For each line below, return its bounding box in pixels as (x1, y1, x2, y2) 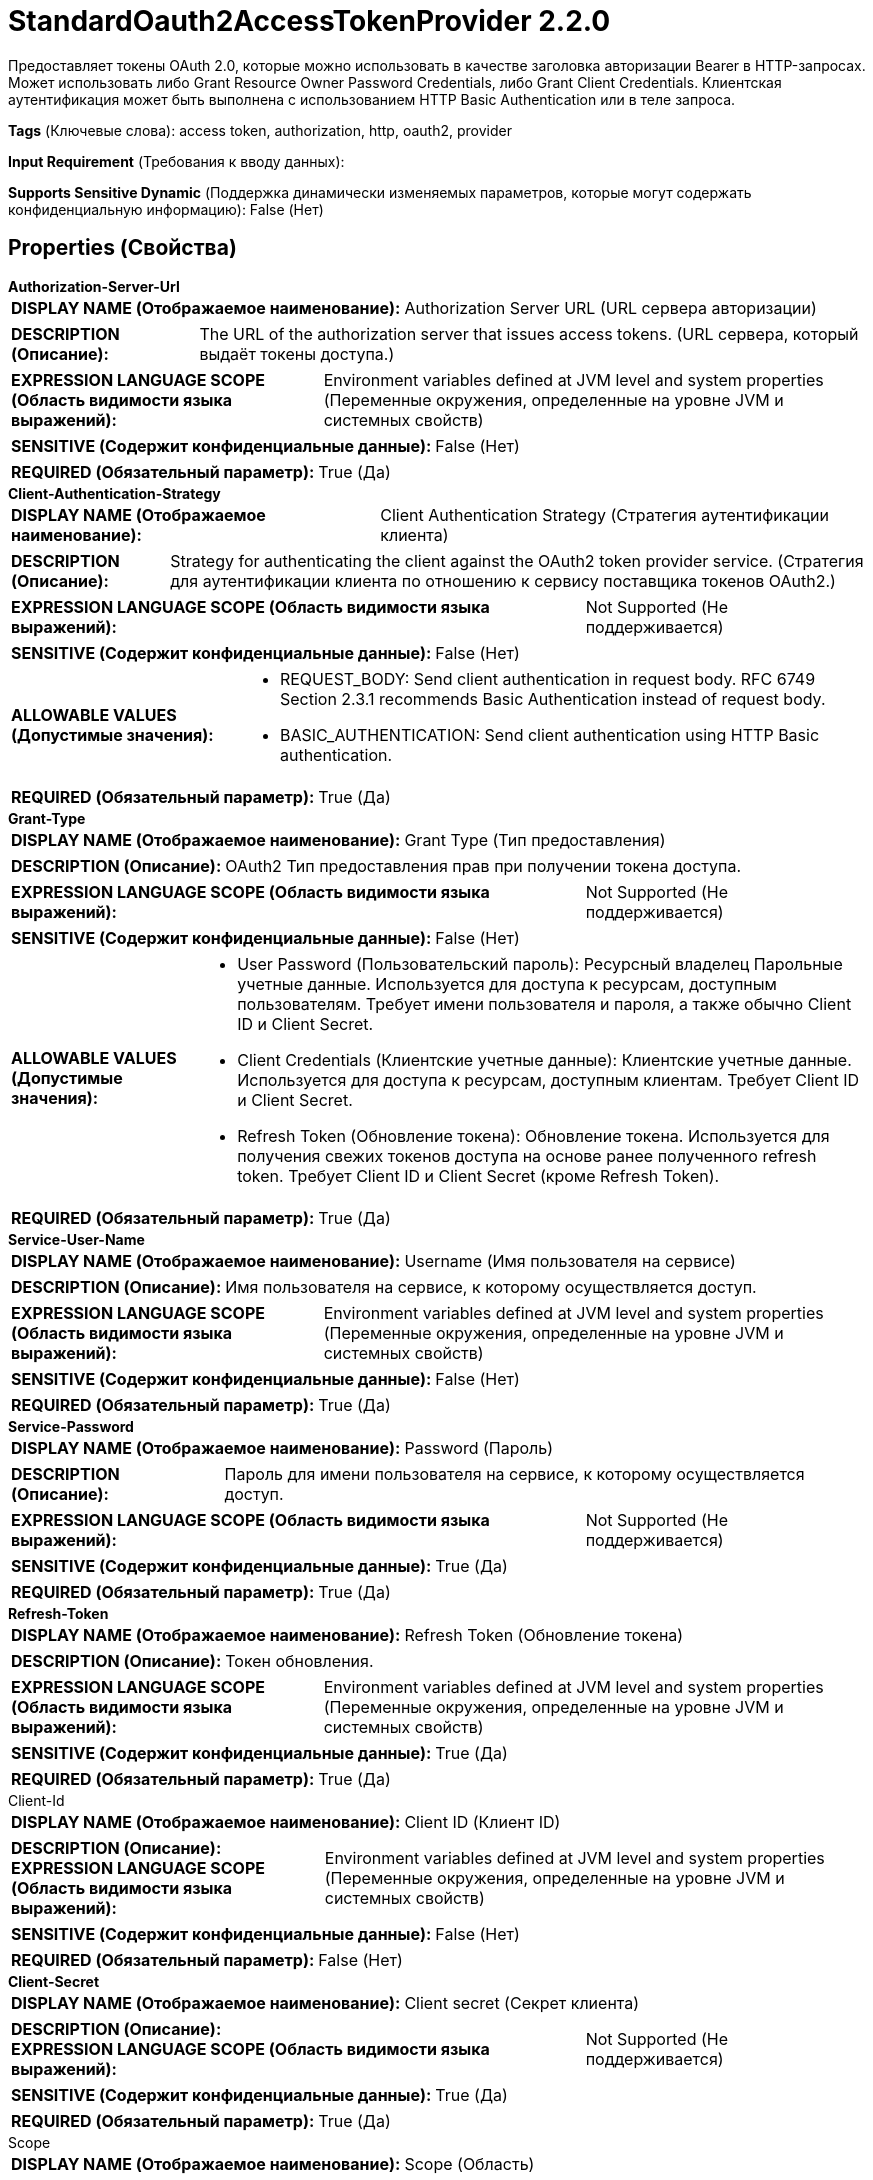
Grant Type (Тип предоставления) (404, 829, 666, 850)
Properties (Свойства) (8, 235, 237, 261)
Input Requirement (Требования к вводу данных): (8, 152, 345, 170)
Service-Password (8, 1417, 134, 1435)
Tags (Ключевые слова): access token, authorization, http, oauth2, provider (8, 121, 512, 139)
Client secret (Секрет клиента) (404, 1992, 640, 2013)
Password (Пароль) (404, 1437, 554, 1458)
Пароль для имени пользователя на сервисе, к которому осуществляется (224, 1463, 805, 1484)
